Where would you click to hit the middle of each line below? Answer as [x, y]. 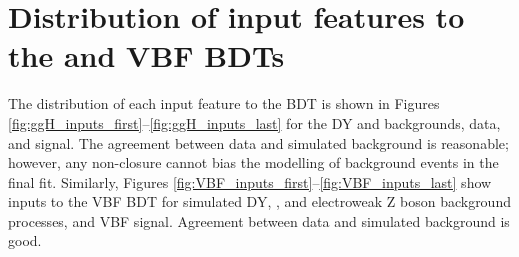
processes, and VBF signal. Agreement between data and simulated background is [259, 220]
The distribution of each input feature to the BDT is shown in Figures [224, 103]
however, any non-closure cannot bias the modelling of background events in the [253, 162]
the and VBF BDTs [146, 55]
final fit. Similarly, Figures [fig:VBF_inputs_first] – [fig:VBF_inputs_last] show [250, 181]
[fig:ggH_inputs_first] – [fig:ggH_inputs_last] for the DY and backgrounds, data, [254, 122]
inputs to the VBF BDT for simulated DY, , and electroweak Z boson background [259, 201]
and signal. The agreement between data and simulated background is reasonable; [258, 142]
